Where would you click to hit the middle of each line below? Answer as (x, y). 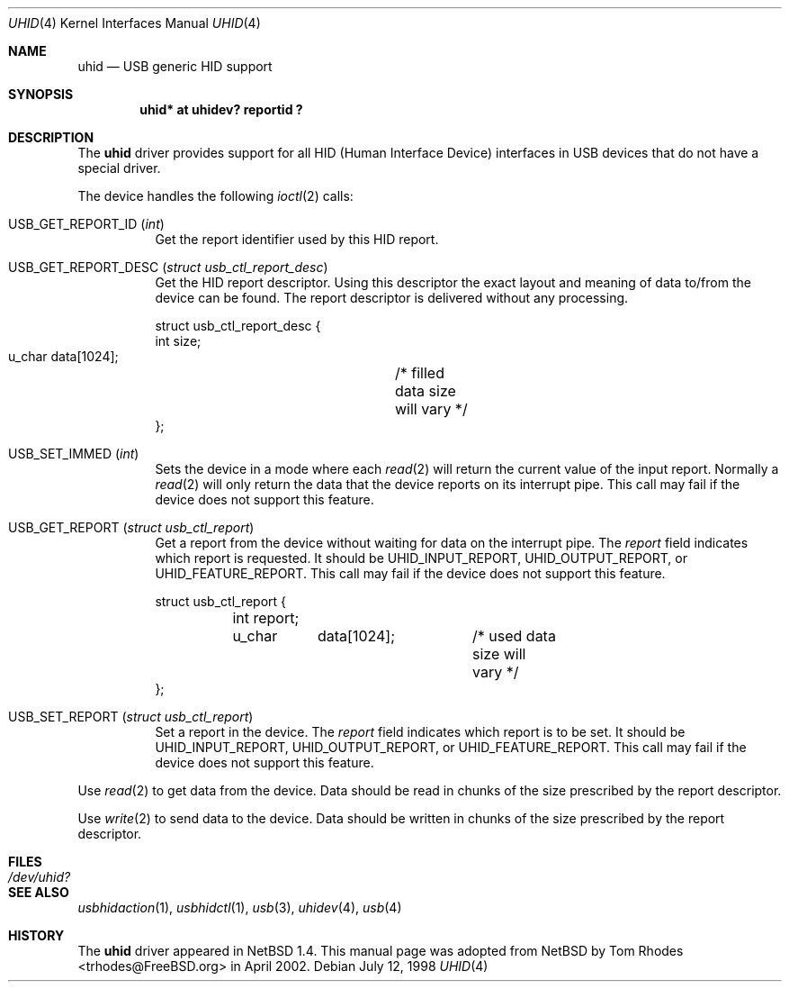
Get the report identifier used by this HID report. (297, 239)
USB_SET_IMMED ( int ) (74, 454)
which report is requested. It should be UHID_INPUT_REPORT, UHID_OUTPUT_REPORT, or (421, 558)
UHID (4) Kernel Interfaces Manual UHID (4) (134, 23)
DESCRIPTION (51, 137)
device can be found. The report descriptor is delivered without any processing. (392, 298)
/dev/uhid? (40, 877)
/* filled (419, 373)
